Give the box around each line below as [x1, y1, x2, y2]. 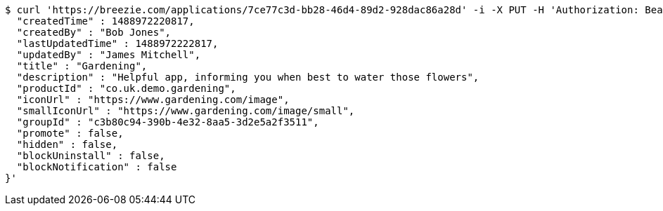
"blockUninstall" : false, [16, 150, 165, 161]
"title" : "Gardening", [16, 60, 148, 72]
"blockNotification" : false [16, 161, 177, 172]
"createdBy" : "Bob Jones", [16, 27, 172, 38]
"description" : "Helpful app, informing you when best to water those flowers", [16, 72, 479, 83]
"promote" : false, [16, 128, 124, 139]
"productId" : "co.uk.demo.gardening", [16, 83, 236, 94]
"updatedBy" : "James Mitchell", [16, 49, 201, 60]
